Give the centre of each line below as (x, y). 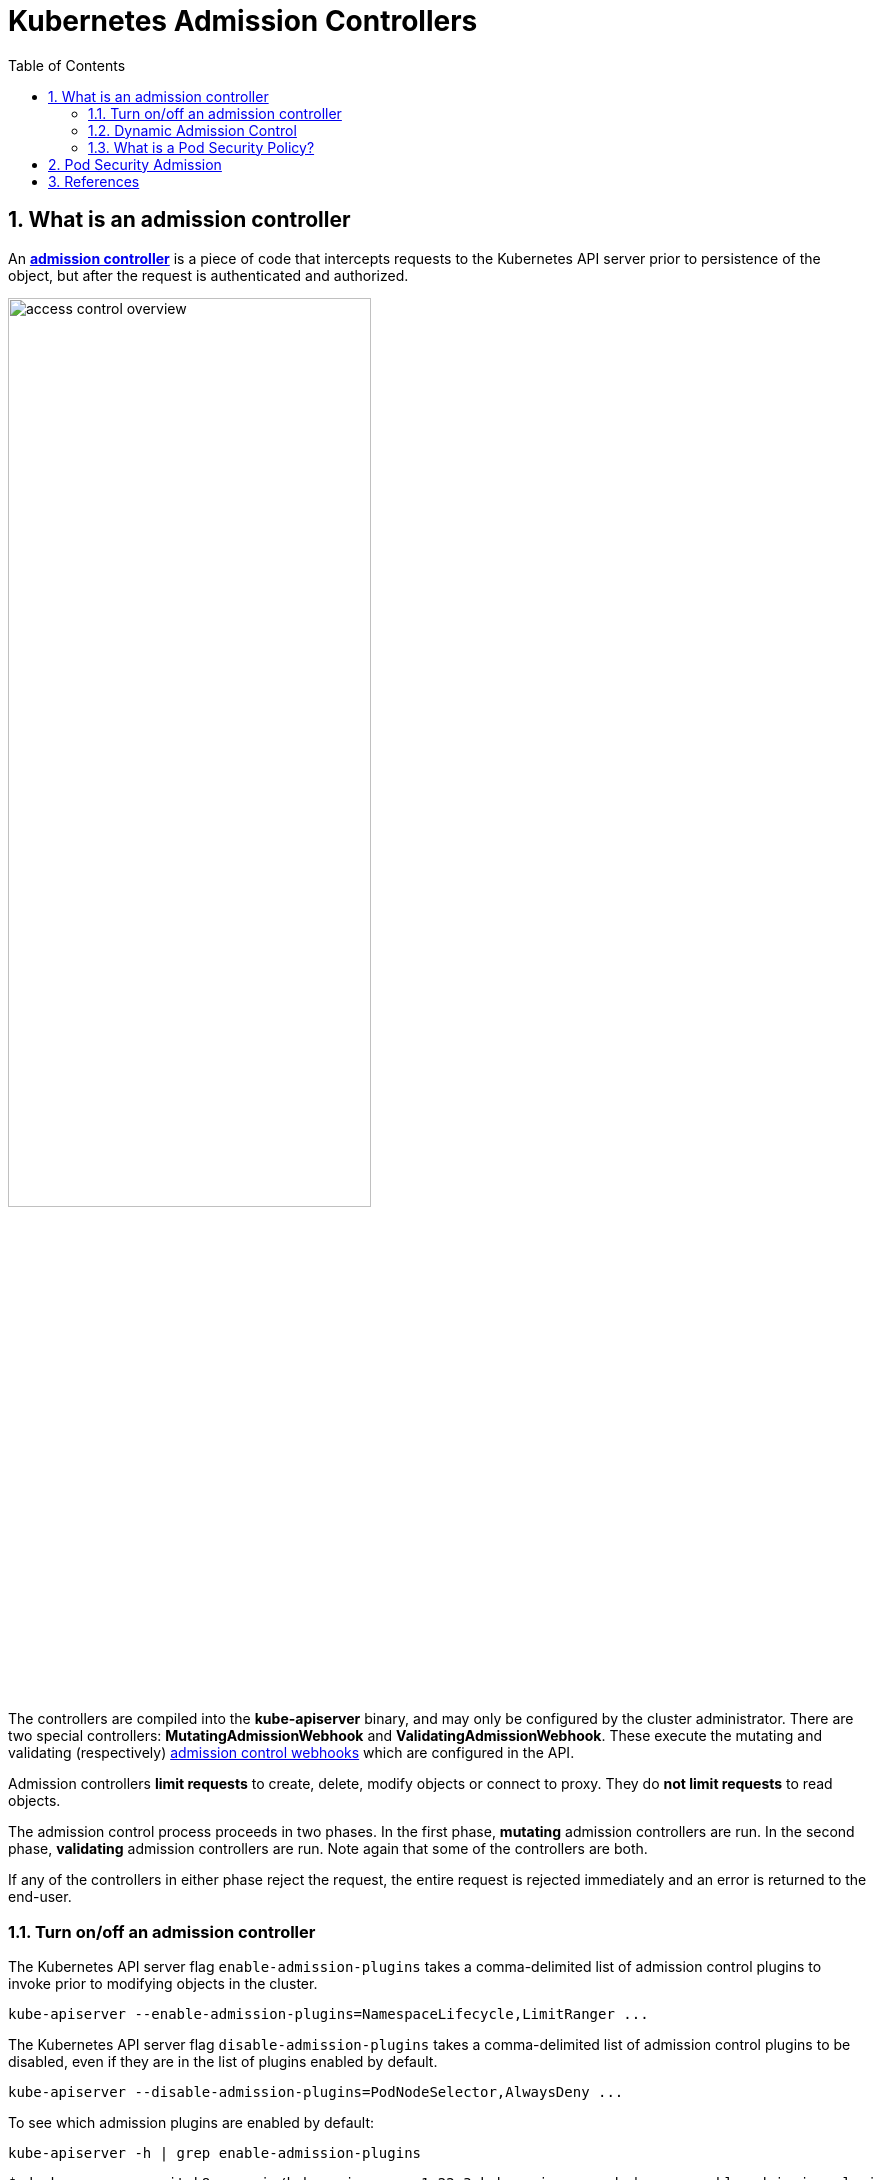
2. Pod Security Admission (135, 164)
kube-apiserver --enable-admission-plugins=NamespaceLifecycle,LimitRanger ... (328, 2014)
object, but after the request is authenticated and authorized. (208, 275)
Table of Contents (67, 65)
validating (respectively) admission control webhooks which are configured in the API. (291, 1753)
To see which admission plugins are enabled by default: (191, 2123)
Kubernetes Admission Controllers (243, 21)
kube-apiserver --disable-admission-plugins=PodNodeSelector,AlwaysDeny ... (316, 2092)
